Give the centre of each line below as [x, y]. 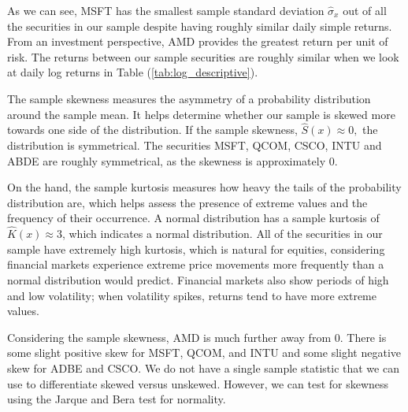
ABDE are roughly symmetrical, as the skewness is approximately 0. [172, 160]
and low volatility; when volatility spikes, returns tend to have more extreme [192, 295]
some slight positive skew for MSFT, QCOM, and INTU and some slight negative [204, 353]
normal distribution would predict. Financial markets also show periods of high [198, 279]
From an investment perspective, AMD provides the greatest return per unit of [198, 41]
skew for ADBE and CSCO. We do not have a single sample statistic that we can [203, 367]
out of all [365, 10]
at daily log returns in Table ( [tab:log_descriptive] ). [133, 72]
